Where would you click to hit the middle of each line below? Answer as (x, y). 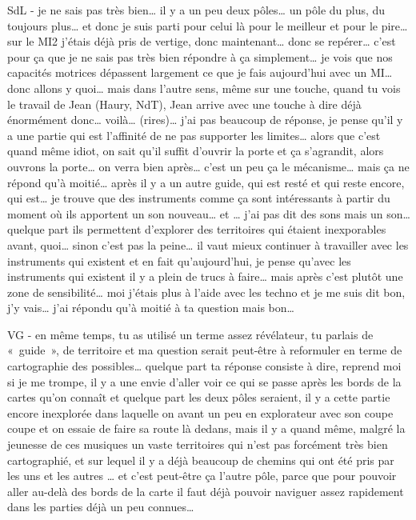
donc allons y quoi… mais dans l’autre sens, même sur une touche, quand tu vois (204, 88)
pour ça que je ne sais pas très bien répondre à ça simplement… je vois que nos (200, 56)
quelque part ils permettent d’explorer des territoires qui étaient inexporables (197, 229)
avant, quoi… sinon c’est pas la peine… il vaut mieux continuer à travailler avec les (208, 244)
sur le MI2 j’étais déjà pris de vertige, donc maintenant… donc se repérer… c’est (202, 41)
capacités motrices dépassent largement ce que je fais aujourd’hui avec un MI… (200, 72)
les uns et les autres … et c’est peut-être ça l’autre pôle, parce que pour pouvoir (202, 476)
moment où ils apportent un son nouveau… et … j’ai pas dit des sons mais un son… (209, 213)
